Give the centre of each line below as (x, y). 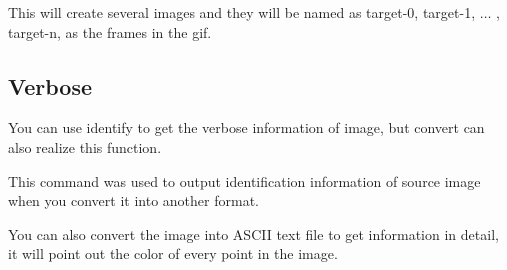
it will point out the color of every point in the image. (173, 253)
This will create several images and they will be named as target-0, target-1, (242, 12)
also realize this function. (85, 146)
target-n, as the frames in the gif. (110, 31)
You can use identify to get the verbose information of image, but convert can (246, 127)
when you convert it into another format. (133, 200)
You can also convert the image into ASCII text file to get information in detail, (253, 233)
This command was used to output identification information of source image (244, 180)
